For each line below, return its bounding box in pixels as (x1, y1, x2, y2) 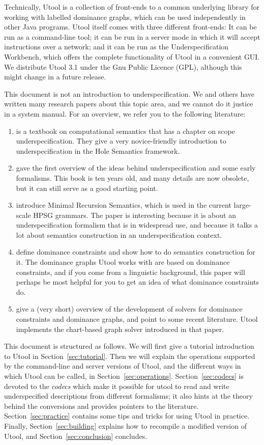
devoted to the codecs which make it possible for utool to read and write (4, 380, 229, 391)
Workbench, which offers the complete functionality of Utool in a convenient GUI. (4, 51, 260, 62)
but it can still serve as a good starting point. (16, 182, 158, 193)
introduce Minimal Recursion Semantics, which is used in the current (16, 200, 231, 210)
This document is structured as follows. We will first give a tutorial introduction (4, 341, 254, 351)
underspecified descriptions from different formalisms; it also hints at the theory (4, 391, 253, 401)
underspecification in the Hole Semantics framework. (16, 145, 180, 156)
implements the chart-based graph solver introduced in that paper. (16, 323, 224, 334)
